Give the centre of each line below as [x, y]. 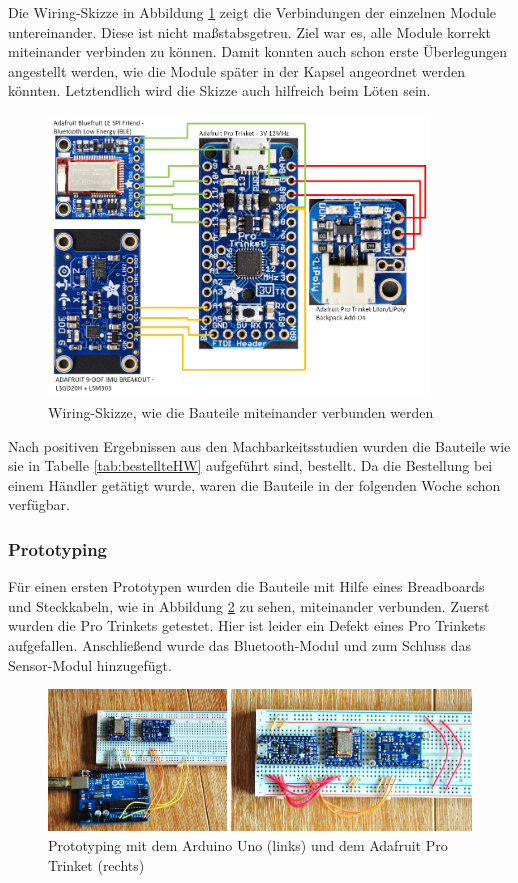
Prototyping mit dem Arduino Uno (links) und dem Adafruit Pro [248, 844]
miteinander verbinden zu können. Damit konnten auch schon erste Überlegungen [258, 51]
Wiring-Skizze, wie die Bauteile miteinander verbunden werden [241, 412]
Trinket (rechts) [96, 864]
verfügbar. [39, 504]
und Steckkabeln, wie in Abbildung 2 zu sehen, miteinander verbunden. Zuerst [249, 605]
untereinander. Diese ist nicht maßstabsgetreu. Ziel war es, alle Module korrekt [250, 31]
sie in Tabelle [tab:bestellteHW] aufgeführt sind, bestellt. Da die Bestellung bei [250, 465]
